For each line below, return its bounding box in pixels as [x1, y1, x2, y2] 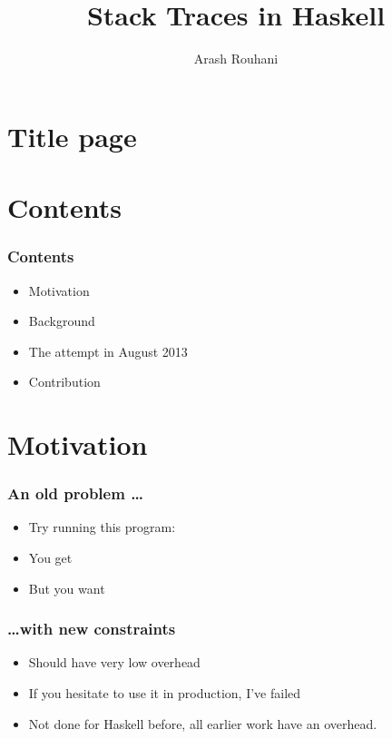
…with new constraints [7, 617, 176, 640]
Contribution [28, 372, 101, 391]
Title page [7, 117, 137, 154]
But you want [28, 578, 105, 597]
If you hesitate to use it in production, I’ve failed [28, 684, 301, 703]
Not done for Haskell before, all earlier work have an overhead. [28, 714, 377, 733]
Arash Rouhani [193, 49, 279, 68]
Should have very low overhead [28, 653, 201, 672]
